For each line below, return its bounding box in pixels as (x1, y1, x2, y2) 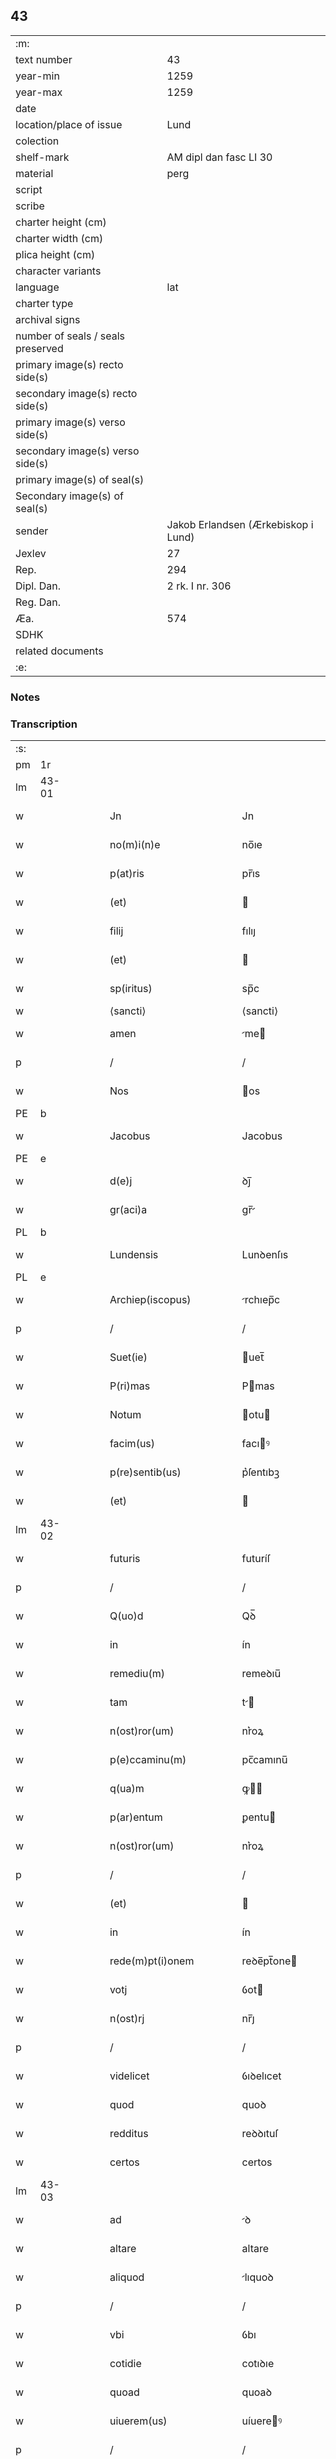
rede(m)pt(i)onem (109, 1954, 195, 1968)
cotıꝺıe (241, 2357, 275, 2371)
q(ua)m (109, 1782, 145, 1796)
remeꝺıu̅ (241, 1667, 282, 1681)
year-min (15, 69, 60, 83)
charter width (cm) (15, 231, 104, 245)
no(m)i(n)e (109, 838, 161, 852)
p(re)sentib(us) (109, 1465, 182, 1479)
